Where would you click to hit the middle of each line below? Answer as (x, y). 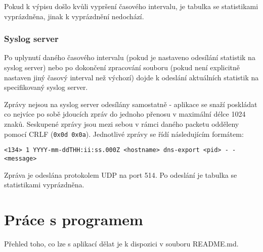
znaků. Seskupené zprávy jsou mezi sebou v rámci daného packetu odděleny (122, 123)
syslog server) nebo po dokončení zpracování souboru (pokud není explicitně (122, 67)
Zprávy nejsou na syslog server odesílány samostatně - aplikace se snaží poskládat (131, 104)
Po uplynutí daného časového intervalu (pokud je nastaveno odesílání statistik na (130, 57)
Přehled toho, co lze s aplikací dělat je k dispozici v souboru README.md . (121, 243)
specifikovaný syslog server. (46, 87)
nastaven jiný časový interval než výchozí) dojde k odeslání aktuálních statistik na (131, 77)
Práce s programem (74, 219)
